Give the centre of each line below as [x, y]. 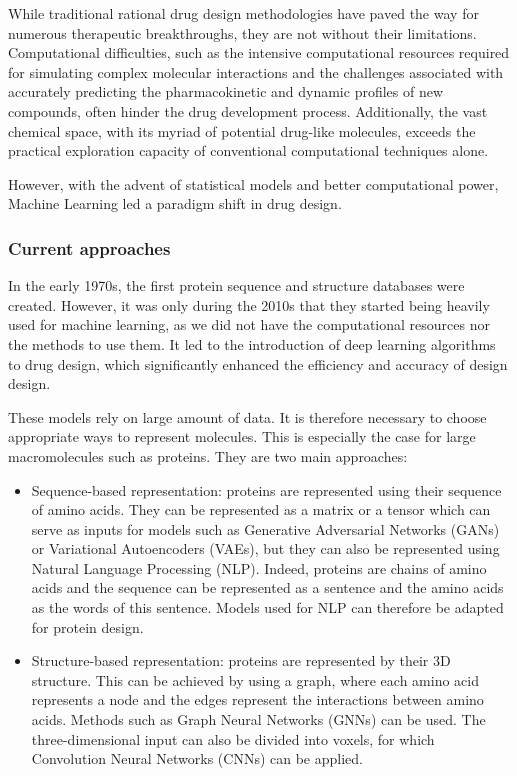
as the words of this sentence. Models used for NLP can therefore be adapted [267, 607]
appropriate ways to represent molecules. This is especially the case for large [242, 436]
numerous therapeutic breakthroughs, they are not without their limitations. [242, 32]
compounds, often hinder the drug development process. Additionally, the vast [248, 110]
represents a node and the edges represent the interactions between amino [257, 699]
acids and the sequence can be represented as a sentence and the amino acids [267, 587]
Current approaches [89, 247]
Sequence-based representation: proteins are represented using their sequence [266, 489]
